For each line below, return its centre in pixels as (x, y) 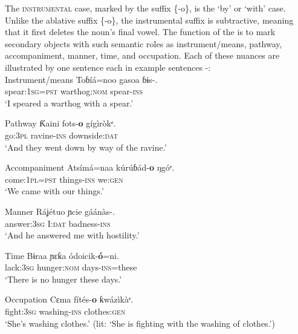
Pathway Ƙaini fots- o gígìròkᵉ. (60, 123)
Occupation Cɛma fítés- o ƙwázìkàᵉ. (69, 299)
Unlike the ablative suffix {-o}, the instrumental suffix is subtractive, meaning (149, 20)
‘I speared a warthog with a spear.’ (69, 103)
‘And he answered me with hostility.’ (72, 235)
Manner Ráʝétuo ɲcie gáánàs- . (60, 211)
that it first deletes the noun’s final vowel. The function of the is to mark (140, 32)
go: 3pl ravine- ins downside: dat (61, 135)
